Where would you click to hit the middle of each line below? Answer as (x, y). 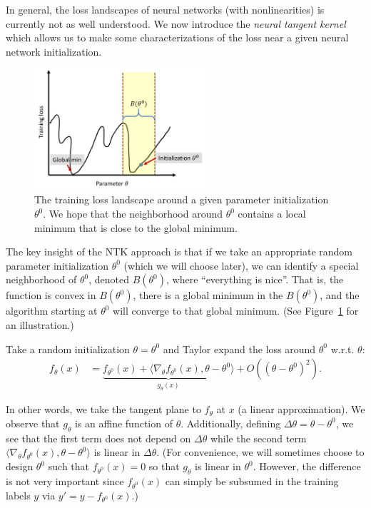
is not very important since (65, 481)
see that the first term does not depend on (98, 438)
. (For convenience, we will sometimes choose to (260, 452)
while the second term (258, 438)
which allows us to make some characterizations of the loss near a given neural (177, 37)
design (20, 466)
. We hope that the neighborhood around (133, 214)
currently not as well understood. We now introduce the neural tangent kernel (176, 23)
